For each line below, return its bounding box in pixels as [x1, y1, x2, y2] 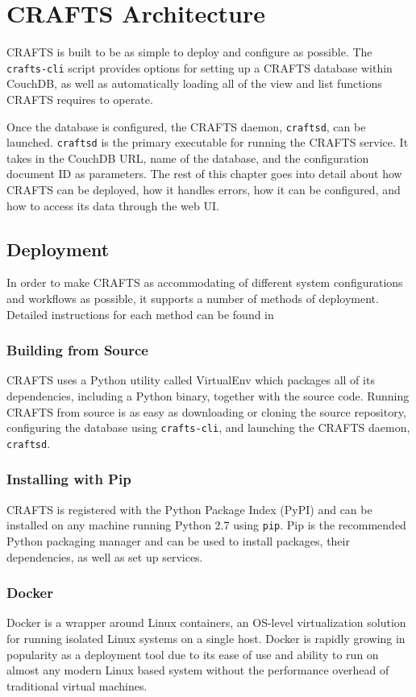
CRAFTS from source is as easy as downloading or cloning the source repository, [6, 403, 406, 420]
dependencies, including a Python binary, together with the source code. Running [6, 388, 410, 405]
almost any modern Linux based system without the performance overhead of [6, 662, 389, 678]
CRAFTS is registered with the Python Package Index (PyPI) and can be [6, 500, 372, 517]
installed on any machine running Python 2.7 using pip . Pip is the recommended [6, 517, 406, 533]
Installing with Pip [6, 469, 131, 489]
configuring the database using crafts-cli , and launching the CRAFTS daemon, [6, 419, 410, 436]
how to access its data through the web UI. [6, 197, 219, 214]
